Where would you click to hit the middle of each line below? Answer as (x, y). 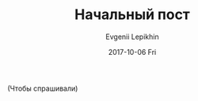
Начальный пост (132, 15)
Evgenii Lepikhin (132, 37)
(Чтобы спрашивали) (43, 88)
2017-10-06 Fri (132, 52)
